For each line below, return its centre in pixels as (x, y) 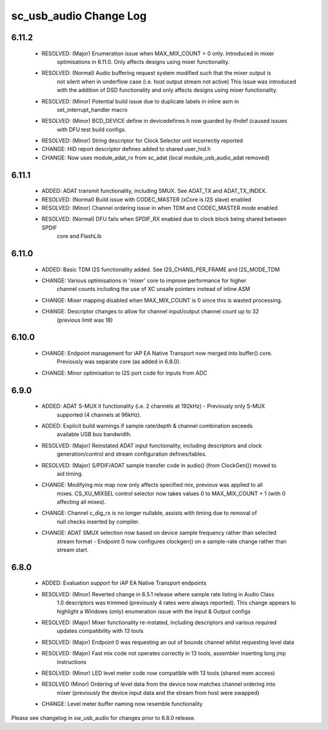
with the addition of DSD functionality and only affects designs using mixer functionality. (167, 90)
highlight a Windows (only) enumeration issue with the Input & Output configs (154, 611)
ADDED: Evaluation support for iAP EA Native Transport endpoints (124, 583)
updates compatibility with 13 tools (100, 631)
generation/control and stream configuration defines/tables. (132, 454)
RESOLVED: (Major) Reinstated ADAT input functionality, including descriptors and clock (152, 445)
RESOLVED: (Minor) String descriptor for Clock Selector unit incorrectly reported (142, 141)
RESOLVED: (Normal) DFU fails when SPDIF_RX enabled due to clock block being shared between (164, 219)
